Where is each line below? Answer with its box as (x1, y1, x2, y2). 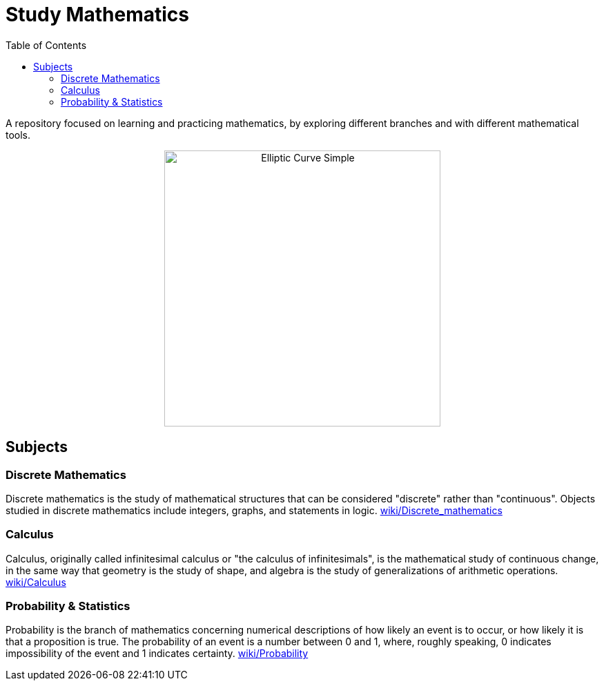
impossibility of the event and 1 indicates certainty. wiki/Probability (6, 647, 309, 660)
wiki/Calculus (6, 576, 66, 588)
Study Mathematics (6, 3, 190, 26)
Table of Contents (6, 39, 87, 51)
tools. (6, 128, 31, 141)
